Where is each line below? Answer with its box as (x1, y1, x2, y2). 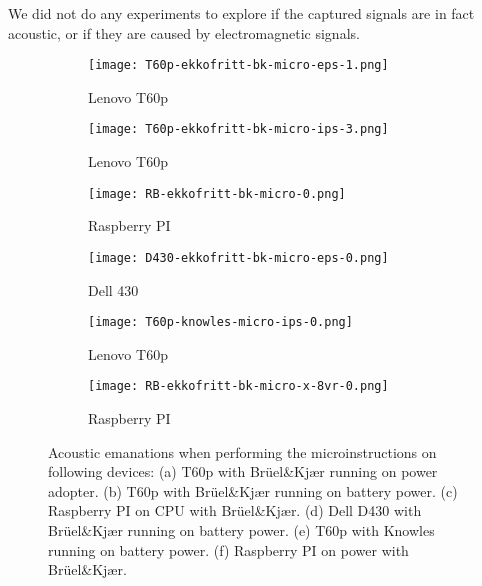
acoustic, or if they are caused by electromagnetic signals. (8, 22, 360, 43)
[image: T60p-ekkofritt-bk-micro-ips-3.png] (88, 122, 389, 137)
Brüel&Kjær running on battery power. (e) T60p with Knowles (48, 520, 435, 541)
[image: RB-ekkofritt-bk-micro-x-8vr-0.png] (88, 379, 389, 394)
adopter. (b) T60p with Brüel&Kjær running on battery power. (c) (48, 480, 458, 501)
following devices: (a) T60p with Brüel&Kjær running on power (48, 461, 438, 482)
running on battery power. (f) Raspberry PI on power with (48, 539, 409, 560)
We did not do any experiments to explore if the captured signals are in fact (8, 3, 475, 23)
